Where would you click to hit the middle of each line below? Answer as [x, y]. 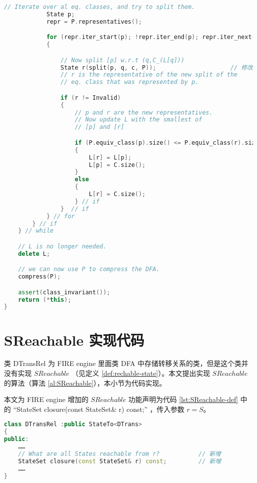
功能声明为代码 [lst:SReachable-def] [183, 399]
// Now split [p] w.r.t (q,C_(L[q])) [123, 60]
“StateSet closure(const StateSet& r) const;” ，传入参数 [99, 409]
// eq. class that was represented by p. [129, 82]
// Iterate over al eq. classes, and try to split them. [100, 7]
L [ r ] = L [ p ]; [110, 157]
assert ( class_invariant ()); [64, 292]
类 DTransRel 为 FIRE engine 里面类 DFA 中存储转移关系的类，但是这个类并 [126, 363]
